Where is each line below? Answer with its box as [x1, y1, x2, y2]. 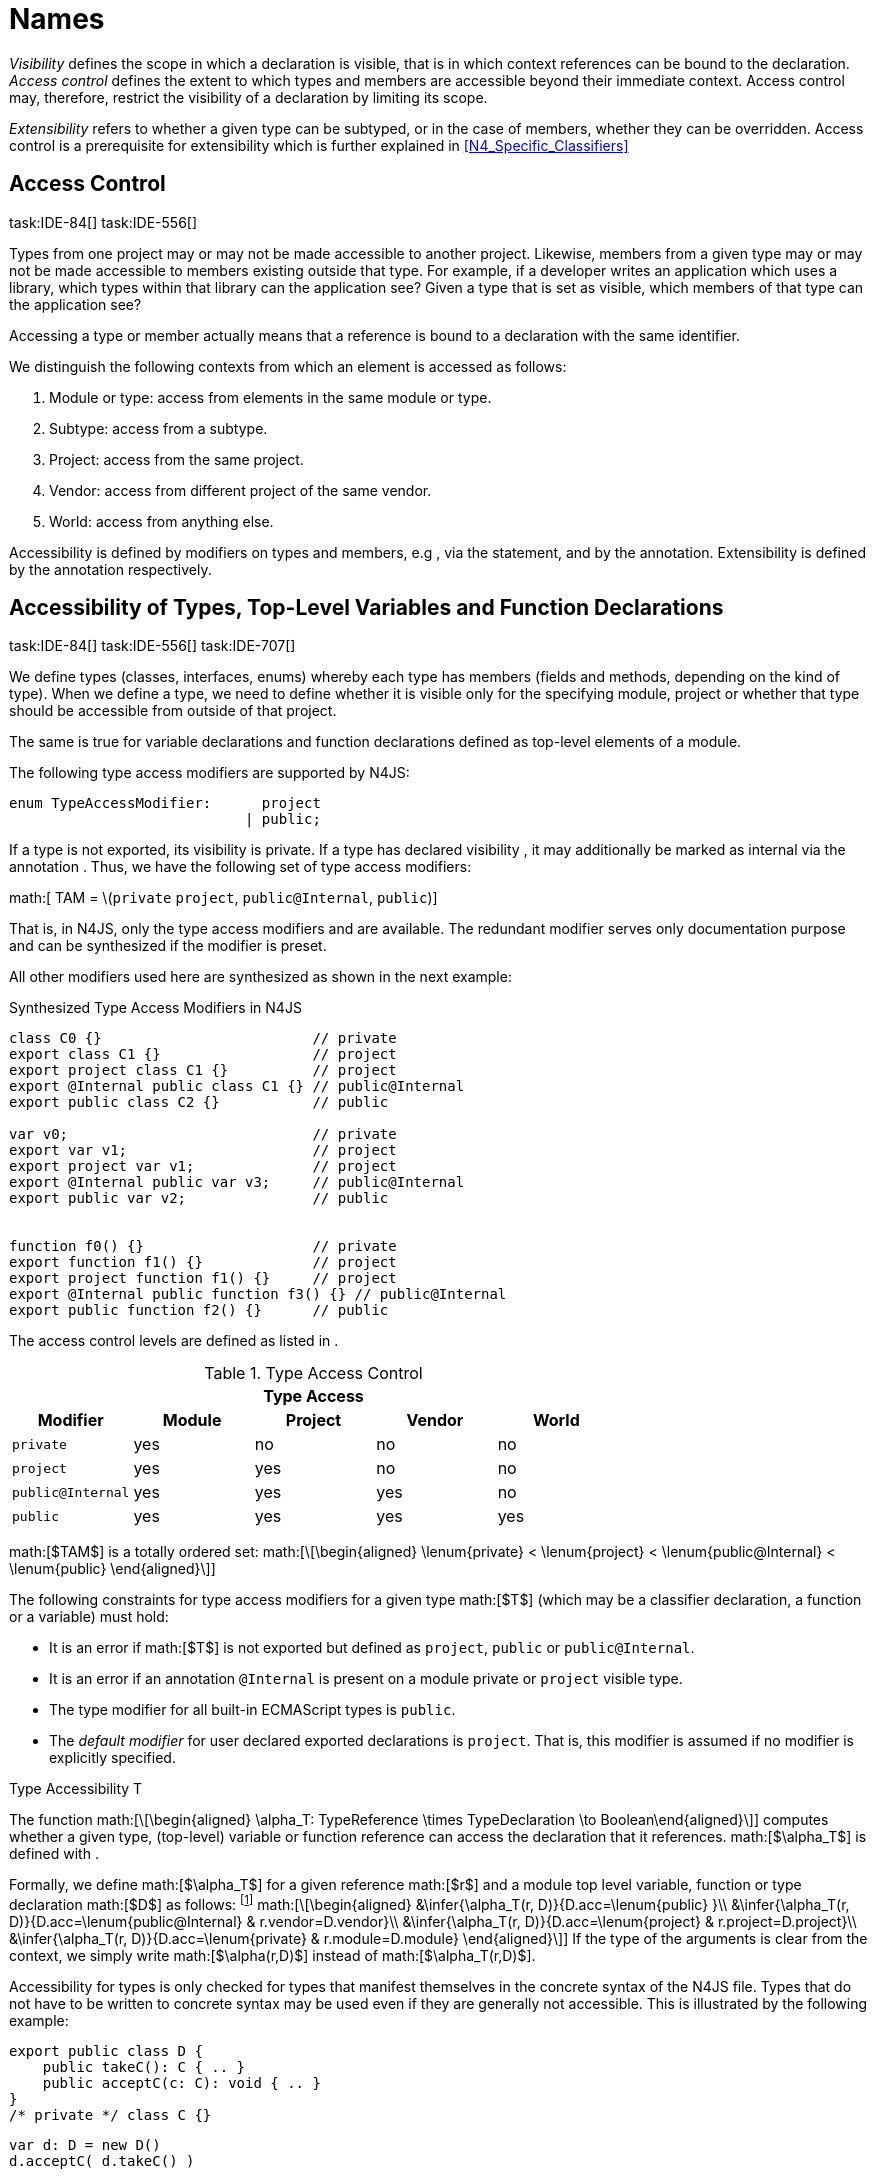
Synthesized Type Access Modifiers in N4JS [9, 999, 302, 1017]
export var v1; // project [9, 1142, 397, 1159]
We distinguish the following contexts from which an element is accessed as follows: [9, 357, 567, 375]
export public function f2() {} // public [9, 1302, 389, 1319]
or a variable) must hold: [9, 1608, 169, 1626]
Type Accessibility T [9, 1780, 143, 1798]
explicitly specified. [49, 1749, 176, 1767]
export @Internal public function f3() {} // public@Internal [9, 1286, 507, 1303]
